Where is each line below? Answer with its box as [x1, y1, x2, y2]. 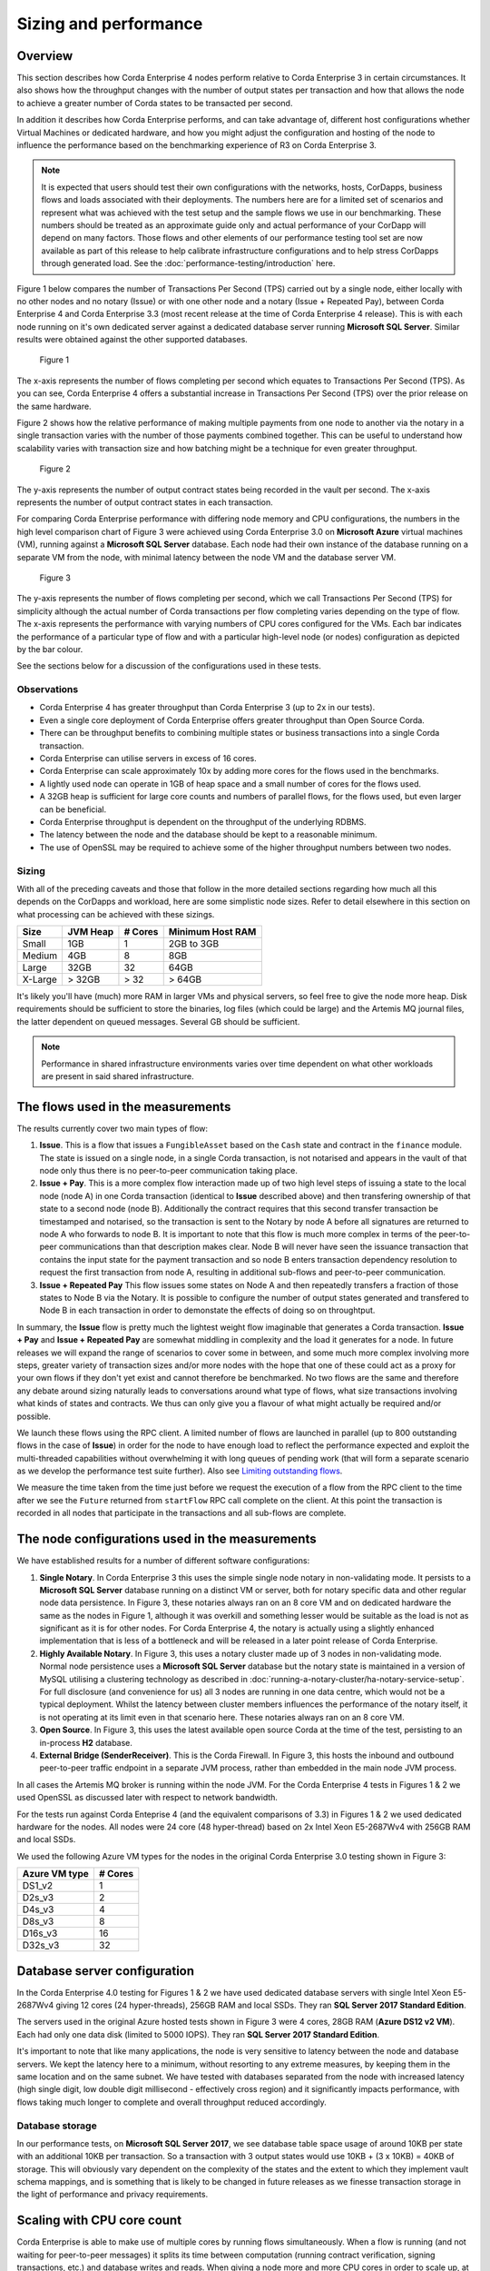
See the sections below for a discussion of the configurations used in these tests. [16, 660, 321, 671]
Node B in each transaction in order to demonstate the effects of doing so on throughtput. [39, 1304, 376, 1316]
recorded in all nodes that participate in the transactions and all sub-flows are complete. [16, 1508, 347, 1519]
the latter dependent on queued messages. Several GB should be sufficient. [16, 1016, 300, 1026]
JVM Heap [67, 926, 114, 938]
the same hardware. [16, 401, 92, 412]
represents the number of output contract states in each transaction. [16, 497, 274, 508]
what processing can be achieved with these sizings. [16, 908, 215, 919]
